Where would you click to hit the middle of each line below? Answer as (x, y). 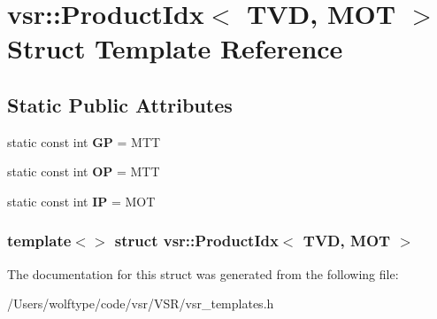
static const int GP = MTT (84, 141)
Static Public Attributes (120, 104)
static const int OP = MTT (84, 171)
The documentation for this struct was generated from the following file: (203, 273)
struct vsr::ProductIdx (196, 241)
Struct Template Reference (175, 48)
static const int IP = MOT (81, 201)
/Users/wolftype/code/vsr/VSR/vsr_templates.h (141, 303)
